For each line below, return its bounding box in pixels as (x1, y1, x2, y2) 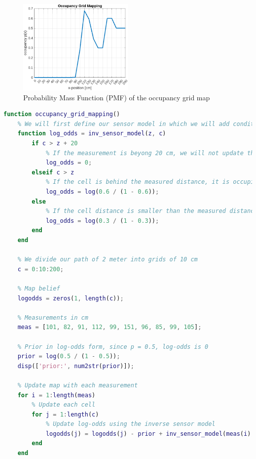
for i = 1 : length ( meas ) (17, 391, 96, 399)
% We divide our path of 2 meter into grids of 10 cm (17, 256, 198, 263)
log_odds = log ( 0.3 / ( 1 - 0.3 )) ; (45, 217, 159, 224)
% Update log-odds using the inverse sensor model (45, 420, 216, 428)
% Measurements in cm (17, 314, 88, 321)
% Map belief (17, 285, 60, 292)
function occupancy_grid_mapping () (3, 111, 120, 118)
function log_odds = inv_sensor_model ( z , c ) (17, 130, 166, 137)
